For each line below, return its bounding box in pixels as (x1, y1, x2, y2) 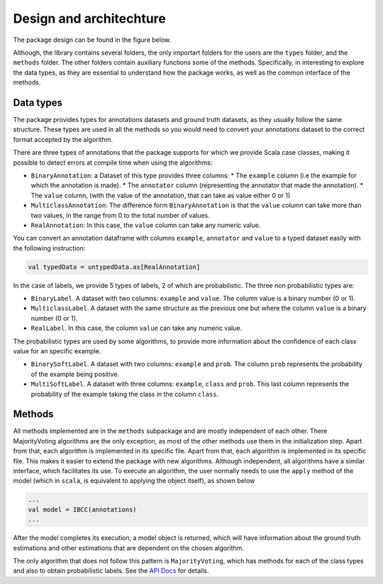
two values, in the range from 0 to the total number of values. (30, 211, 210, 219)
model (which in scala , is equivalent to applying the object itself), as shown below (13, 476, 255, 485)
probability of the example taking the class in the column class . (30, 390, 219, 398)
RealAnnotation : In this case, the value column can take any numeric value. (30, 221, 261, 229)
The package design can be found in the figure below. (13, 35, 172, 44)
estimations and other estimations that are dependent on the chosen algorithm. (13, 544, 245, 552)
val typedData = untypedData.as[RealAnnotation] (28, 263, 201, 271)
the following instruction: (13, 243, 86, 252)
